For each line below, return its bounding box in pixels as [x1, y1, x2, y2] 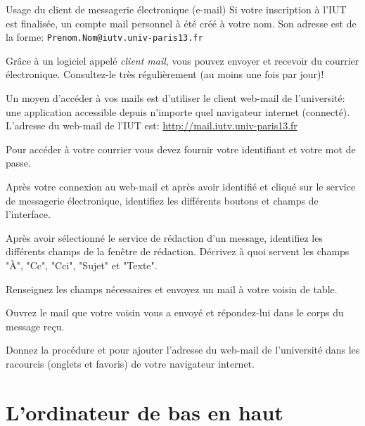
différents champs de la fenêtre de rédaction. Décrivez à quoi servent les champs [6, 244, 350, 259]
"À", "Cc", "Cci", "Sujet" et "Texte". [6, 257, 158, 272]
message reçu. [6, 318, 65, 333]
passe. [6, 155, 31, 170]
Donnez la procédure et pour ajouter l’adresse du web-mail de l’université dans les [6, 342, 360, 357]
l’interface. [6, 207, 51, 221]
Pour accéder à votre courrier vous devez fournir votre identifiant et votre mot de [6, 141, 356, 156]
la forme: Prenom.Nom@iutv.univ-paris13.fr [6, 30, 203, 44]
